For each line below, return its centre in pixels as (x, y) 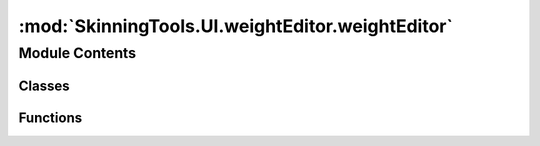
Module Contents (77, 53)
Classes (44, 85)
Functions (50, 117)
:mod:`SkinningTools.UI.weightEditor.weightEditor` (236, 26)
